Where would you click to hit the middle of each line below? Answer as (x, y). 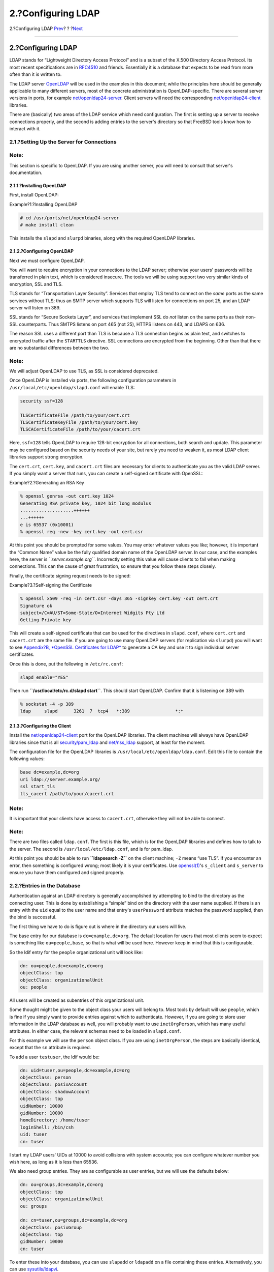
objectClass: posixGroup (51, 1227)
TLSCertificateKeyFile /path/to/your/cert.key (79, 422)
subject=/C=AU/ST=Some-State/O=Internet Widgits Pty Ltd (92, 613)
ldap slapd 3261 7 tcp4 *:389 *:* (102, 711)
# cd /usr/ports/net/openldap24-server (70, 218)
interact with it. (25, 128)
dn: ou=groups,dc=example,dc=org (62, 1185)
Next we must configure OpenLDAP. (47, 261)
